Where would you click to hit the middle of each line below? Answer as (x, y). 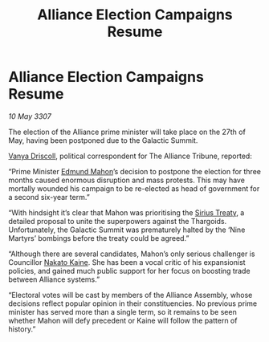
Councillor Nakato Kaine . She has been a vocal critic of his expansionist (127, 262)
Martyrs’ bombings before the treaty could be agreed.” (99, 238)
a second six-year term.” (49, 197)
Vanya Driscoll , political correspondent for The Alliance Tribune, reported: (130, 156)
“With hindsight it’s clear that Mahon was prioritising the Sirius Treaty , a (126, 212)
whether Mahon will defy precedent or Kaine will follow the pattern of (123, 320)
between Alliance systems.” (54, 279)
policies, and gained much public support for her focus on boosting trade (129, 271)
